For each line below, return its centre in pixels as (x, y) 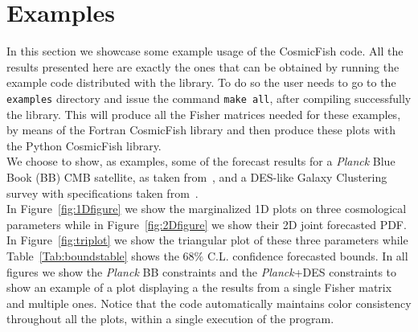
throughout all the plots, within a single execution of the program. (170, 319)
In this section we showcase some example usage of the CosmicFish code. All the (205, 51)
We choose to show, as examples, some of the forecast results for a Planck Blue (201, 161)
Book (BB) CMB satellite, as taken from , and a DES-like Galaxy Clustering (197, 176)
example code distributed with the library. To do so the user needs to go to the (201, 82)
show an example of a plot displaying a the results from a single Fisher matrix (199, 287)
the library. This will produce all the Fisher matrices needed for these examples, (204, 114)
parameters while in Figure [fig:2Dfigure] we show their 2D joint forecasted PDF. (207, 224)
